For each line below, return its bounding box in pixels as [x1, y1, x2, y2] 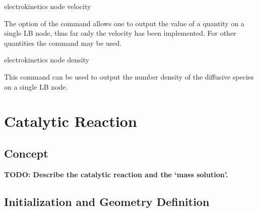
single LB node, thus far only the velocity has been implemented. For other [4, 28, 236, 38]
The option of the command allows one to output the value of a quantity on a [4, 18, 244, 28]
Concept [4, 145, 48, 161]
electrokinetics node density [4, 54, 89, 65]
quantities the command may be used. [4, 37, 122, 48]
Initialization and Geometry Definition [4, 193, 210, 209]
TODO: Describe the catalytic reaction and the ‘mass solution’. [4, 169, 228, 179]
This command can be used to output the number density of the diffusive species [4, 71, 254, 82]
